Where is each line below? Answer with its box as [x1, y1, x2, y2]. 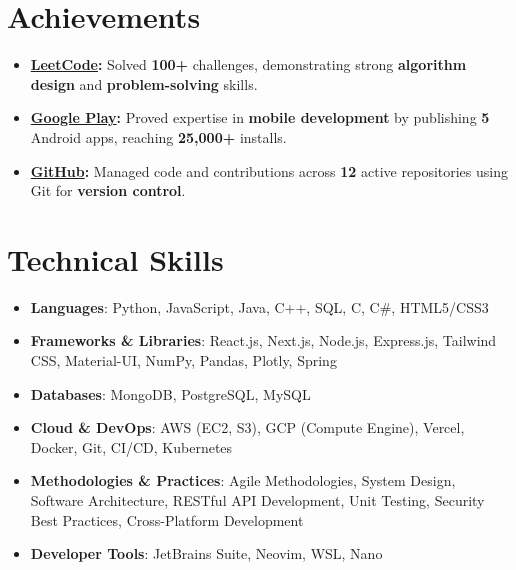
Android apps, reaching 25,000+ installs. [30, 126, 287, 147]
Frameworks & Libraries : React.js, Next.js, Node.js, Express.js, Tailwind [30, 330, 497, 351]
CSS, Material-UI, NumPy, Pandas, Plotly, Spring [30, 350, 337, 370]
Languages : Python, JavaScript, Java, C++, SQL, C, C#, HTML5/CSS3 [30, 296, 489, 317]
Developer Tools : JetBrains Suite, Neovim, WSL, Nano [30, 543, 383, 564]
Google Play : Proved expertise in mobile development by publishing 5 [30, 107, 490, 128]
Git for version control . [30, 180, 186, 201]
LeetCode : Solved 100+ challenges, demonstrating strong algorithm [30, 54, 467, 75]
